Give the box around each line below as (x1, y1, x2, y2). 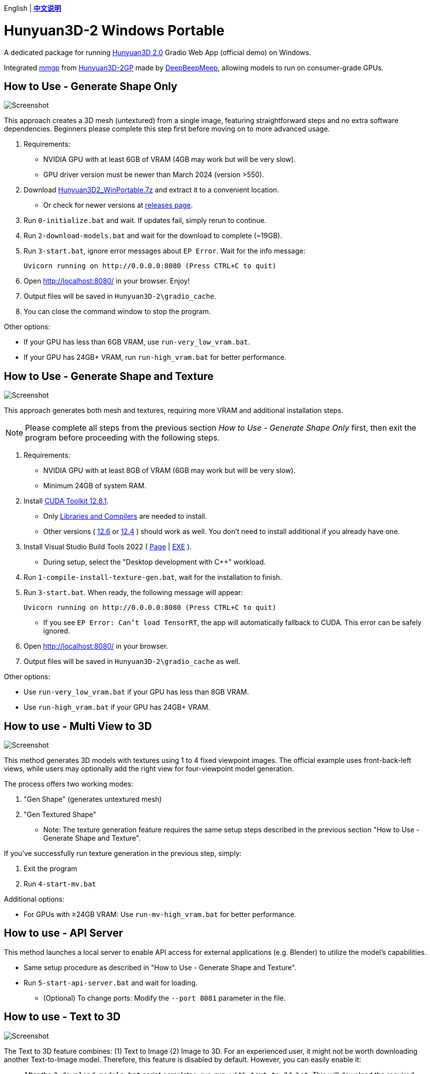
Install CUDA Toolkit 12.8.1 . (24, 497, 109, 505)
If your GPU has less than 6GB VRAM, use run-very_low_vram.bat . (24, 338, 250, 347)
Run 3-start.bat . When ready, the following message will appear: (24, 588, 243, 597)
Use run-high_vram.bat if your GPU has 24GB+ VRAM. (24, 703, 210, 712)
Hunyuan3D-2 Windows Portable (4, 22, 225, 39)
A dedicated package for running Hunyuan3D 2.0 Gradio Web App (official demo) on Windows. (4, 48, 311, 57)
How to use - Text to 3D (4, 1011, 121, 1023)
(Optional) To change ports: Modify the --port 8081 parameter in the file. (43, 993, 286, 1002)
